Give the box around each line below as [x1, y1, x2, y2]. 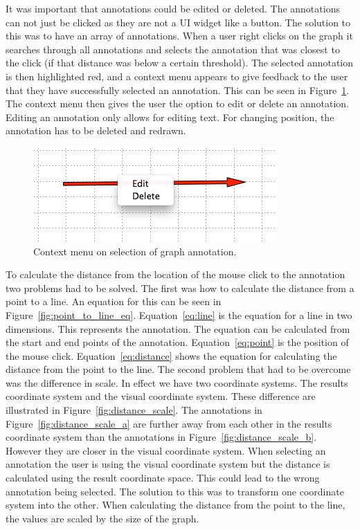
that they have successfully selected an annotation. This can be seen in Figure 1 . [6, 82, 350, 97]
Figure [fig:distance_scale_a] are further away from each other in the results [6, 416, 332, 430]
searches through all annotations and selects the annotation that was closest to [6, 42, 340, 56]
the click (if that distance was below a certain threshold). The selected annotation [6, 55, 354, 70]
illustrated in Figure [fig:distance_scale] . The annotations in [6, 403, 262, 417]
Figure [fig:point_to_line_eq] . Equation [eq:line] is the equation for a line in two [6, 307, 352, 322]
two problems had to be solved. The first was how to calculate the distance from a [6, 280, 354, 295]
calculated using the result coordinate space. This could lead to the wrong [6, 470, 320, 485]
